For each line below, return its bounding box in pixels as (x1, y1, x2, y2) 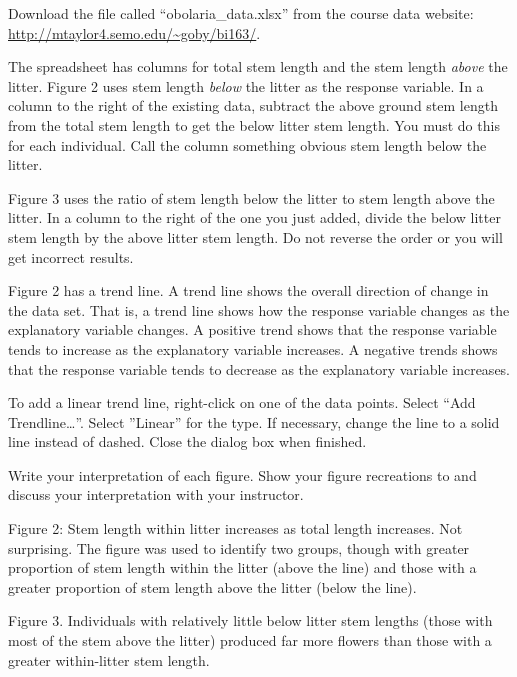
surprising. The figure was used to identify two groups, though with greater (8, 537, 470, 558)
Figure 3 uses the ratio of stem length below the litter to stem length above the (8, 187, 495, 208)
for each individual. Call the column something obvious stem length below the (8, 134, 487, 155)
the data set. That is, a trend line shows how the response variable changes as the (8, 299, 510, 320)
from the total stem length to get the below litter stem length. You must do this (8, 114, 500, 135)
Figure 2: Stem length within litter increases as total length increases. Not (8, 518, 463, 539)
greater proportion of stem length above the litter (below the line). (8, 576, 417, 597)
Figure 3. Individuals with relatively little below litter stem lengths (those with (8, 610, 493, 631)
